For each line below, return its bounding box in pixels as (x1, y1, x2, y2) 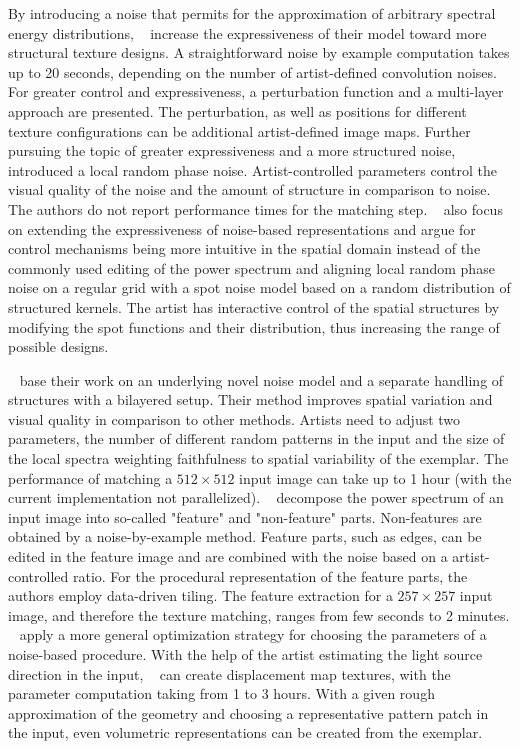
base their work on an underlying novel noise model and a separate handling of (19, 369, 504, 390)
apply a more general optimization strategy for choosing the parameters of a (19, 624, 487, 645)
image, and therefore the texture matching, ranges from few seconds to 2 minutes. (8, 604, 510, 625)
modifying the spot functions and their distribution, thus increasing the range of (8, 316, 500, 337)
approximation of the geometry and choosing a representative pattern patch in (8, 702, 489, 723)
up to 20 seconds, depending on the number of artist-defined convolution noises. (8, 61, 497, 82)
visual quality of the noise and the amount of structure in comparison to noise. (8, 179, 491, 200)
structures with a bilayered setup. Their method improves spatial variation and (8, 389, 493, 410)
